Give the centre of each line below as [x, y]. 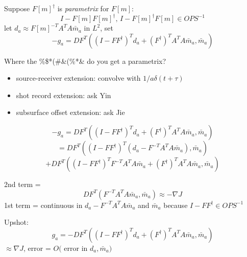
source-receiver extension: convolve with [78, 78]
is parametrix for [83, 8]
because [176, 205]
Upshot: [16, 222]
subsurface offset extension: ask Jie [70, 112]
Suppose [17, 8]
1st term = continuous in [43, 205]
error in [76, 248]
